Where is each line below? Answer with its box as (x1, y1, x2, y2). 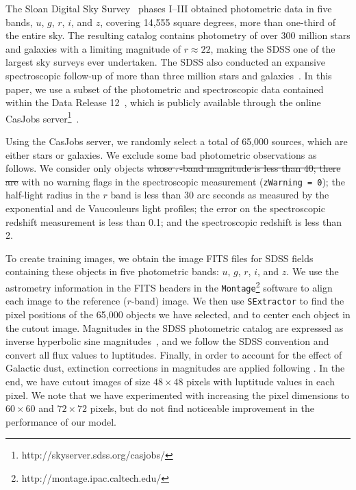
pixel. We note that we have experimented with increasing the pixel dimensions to (5, 387, 350, 402)
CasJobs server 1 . (5, 109, 79, 125)
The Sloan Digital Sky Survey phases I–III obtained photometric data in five (5, 1, 332, 15)
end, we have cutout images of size (5, 374, 151, 388)
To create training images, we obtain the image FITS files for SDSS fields (5, 250, 314, 265)
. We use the (286, 264, 339, 279)
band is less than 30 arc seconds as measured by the (110, 188, 329, 202)
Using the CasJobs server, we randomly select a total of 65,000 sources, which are (5, 134, 348, 148)
